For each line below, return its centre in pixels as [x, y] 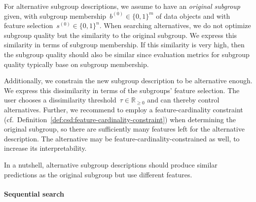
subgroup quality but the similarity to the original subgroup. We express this [121, 35]
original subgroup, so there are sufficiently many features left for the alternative [124, 129]
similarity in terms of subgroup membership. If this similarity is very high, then [124, 45]
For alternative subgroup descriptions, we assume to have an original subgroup [122, 6]
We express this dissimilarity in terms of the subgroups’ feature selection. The [122, 90]
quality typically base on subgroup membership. [76, 64]
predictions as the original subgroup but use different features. [98, 174]
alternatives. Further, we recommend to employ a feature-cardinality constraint [124, 109]
